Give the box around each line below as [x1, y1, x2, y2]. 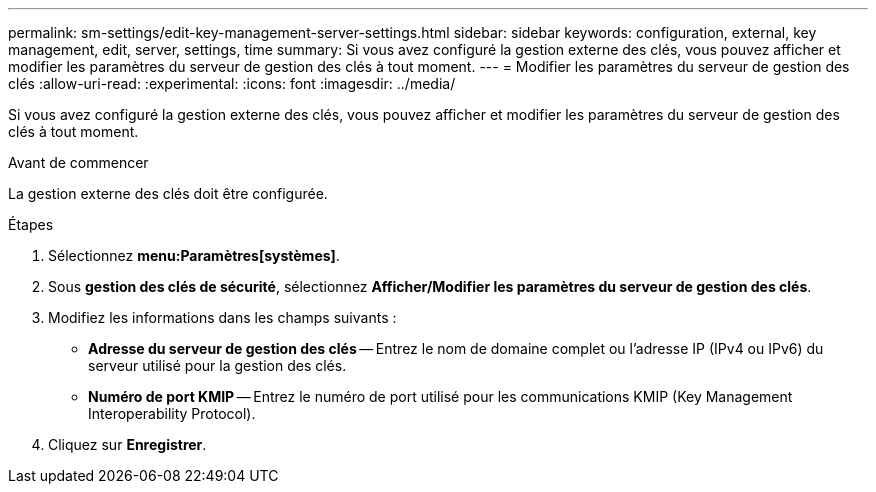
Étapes [8, 216, 54, 233]
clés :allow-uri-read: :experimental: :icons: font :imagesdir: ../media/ [8, 75, 456, 92]
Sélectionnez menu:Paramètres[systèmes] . [48, 247, 340, 264]
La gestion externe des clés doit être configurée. [8, 185, 328, 202]
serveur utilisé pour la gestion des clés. [88, 357, 347, 374]
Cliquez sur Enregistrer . [48, 436, 207, 453]
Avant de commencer [8, 154, 149, 171]
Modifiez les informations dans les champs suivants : [48, 309, 397, 326]
